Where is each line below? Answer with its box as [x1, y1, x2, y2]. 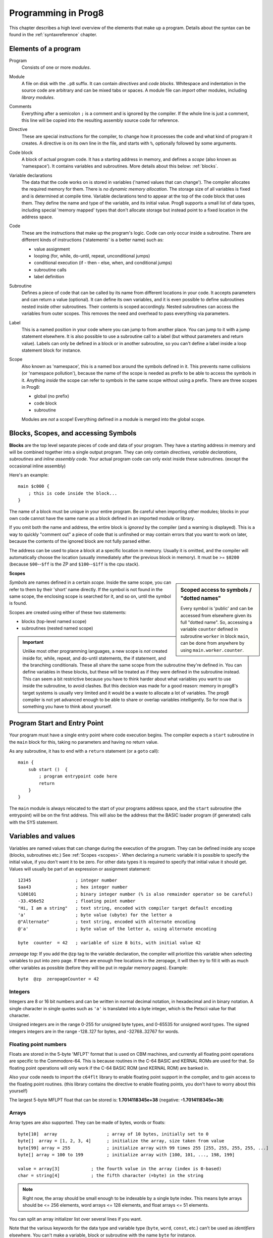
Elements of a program [9, 45, 81, 53]
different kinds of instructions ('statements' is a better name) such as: [21, 237, 164, 243]
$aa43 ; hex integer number [18, 884, 128, 890]
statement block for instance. [21, 347, 82, 354]
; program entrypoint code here [39, 774, 117, 779]
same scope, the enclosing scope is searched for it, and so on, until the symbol [9, 593, 171, 599]
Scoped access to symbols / [180, 587, 252, 594]
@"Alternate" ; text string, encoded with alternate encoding [18, 919, 196, 925]
